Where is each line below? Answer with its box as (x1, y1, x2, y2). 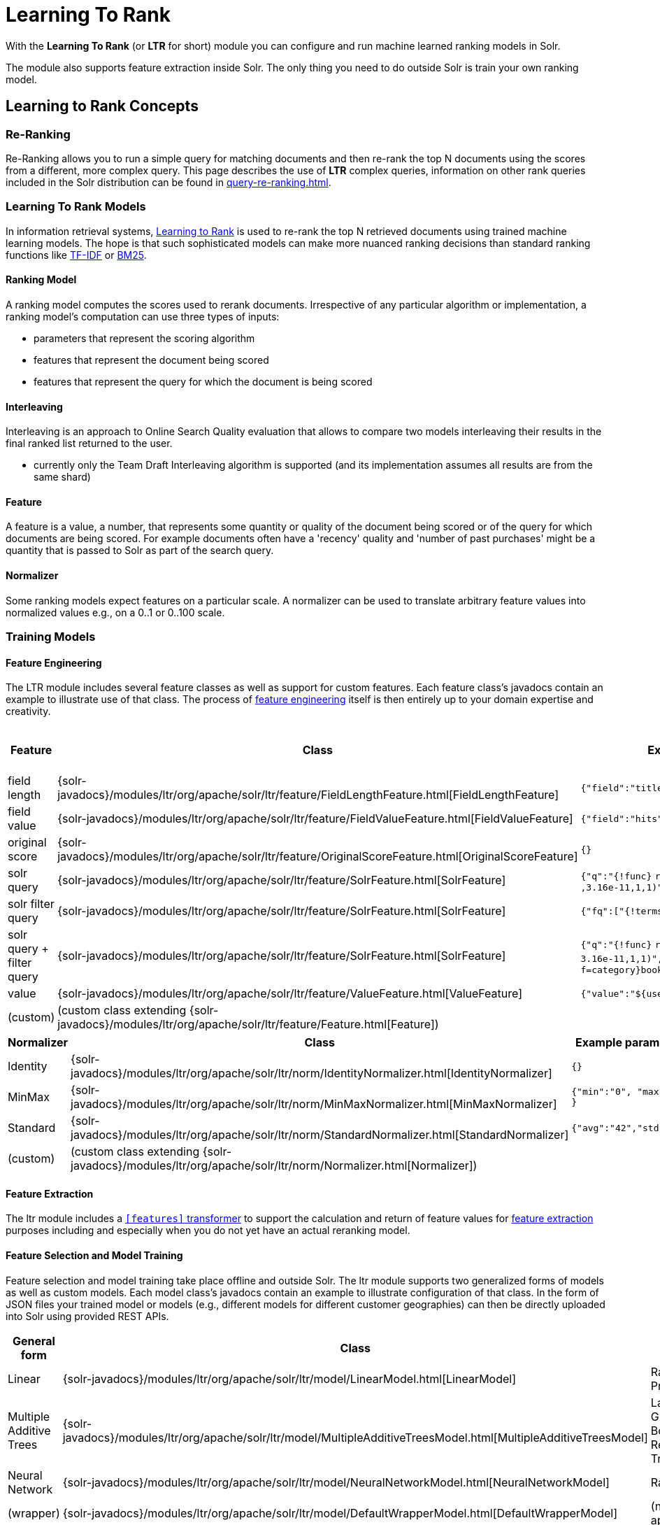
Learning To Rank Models (6, 199, 146, 214)
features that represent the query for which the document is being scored (34, 375, 373, 388)
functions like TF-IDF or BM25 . (6, 248, 147, 261)
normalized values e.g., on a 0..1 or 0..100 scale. (6, 606, 225, 618)
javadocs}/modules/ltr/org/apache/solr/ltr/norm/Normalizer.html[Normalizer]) (71, 1158, 478, 1173)
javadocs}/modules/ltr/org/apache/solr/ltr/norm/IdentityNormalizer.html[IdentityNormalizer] (71, 1066, 552, 1081)
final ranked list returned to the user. (6, 437, 173, 450)
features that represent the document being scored (34, 353, 269, 366)
